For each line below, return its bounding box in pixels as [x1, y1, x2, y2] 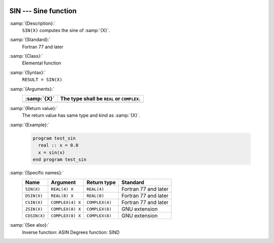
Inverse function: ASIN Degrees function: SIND [22, 229, 120, 235]
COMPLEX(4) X [51, 199, 81, 205]
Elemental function [22, 60, 61, 66]
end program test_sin [32, 156, 87, 162]
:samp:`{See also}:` [9, 222, 50, 228]
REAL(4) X [51, 186, 74, 192]
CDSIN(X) [25, 213, 46, 218]
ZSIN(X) [25, 206, 43, 212]
